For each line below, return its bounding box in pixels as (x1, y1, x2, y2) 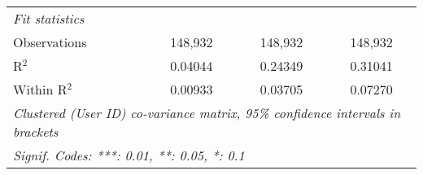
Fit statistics (13, 9, 85, 28)
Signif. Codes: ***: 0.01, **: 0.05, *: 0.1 (13, 146, 245, 164)
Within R (13, 80, 68, 98)
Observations (13, 33, 87, 51)
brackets (13, 122, 59, 141)
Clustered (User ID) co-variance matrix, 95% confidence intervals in (13, 103, 401, 122)
